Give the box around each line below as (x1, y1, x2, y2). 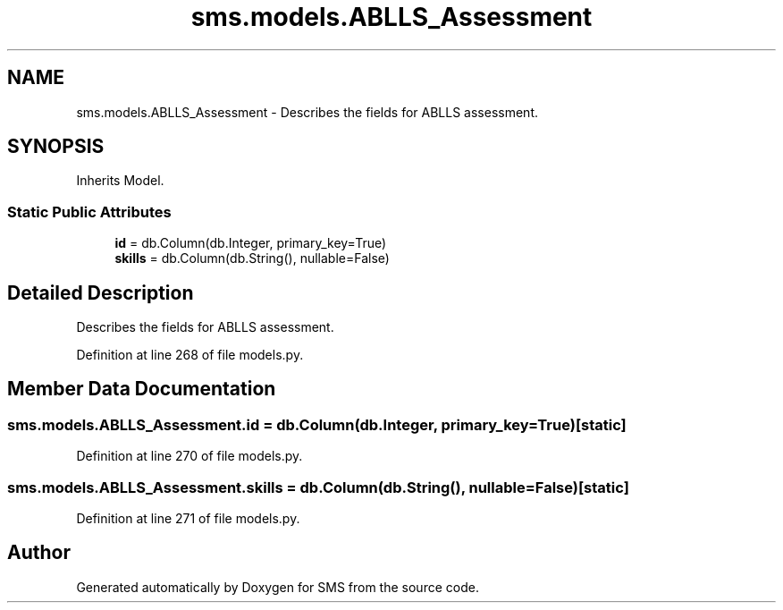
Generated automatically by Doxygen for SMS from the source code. (76, 579, 479, 595)
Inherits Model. (76, 173, 164, 189)
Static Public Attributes (7, 202, 172, 221)
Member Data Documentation (7, 377, 276, 401)
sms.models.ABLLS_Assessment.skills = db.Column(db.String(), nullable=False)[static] (7, 478, 629, 496)
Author (7, 541, 71, 564)
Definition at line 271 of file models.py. (76, 511, 300, 526)
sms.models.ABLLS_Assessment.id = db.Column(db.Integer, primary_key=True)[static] (7, 415, 627, 434)
